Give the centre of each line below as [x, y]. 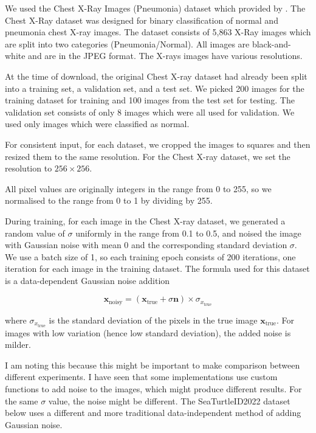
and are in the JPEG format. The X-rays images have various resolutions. [165, 56]
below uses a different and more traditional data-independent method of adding [153, 413]
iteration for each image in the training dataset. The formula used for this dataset [157, 268]
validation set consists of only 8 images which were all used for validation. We [150, 112]
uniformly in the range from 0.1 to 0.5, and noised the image [188, 233]
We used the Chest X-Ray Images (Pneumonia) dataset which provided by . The [155, 8]
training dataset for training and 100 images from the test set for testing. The [150, 100]
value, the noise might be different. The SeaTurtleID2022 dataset [169, 400]
